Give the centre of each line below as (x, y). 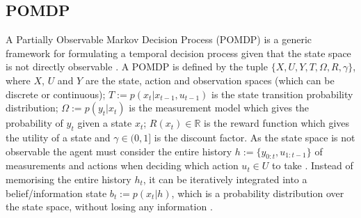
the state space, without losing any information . (109, 207)
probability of (34, 123)
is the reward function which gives (277, 123)
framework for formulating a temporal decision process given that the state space (178, 53)
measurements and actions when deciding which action (122, 165)
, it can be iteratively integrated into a (225, 179)
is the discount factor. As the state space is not (255, 137)
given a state (105, 123)
